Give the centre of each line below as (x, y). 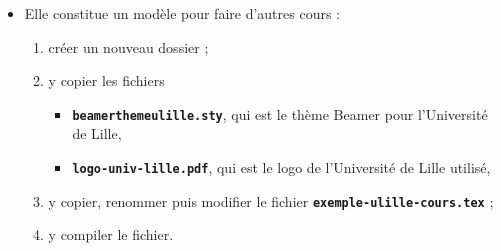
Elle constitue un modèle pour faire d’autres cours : (182, 13)
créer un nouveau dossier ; (128, 46)
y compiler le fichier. (111, 234)
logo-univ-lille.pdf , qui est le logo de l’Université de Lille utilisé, (281, 167)
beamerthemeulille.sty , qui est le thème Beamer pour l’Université (280, 113)
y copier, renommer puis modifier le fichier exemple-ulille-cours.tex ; (271, 200)
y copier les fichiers (106, 80)
